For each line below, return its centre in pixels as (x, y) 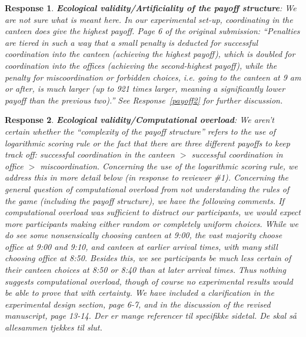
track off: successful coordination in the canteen (90, 154)
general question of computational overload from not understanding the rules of (147, 188)
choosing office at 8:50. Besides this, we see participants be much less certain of (148, 258)
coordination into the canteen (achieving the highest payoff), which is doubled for (150, 54)
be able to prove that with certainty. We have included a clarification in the (139, 293)
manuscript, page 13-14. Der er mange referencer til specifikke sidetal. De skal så (151, 316)
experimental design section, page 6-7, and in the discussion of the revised (138, 304)
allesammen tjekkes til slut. (54, 327)
